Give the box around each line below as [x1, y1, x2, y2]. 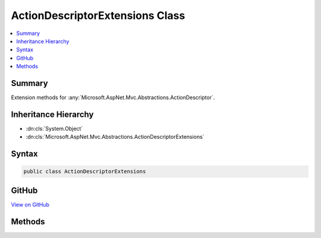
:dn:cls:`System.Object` [26, 125, 83, 132]
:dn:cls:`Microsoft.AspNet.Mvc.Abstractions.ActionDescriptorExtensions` [26, 134, 204, 141]
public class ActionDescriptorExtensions [23, 168, 146, 175]
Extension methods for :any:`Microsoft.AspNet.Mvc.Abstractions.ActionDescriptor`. [11, 94, 215, 101]
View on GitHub [11, 201, 50, 208]
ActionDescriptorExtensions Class [11, 9, 185, 22]
